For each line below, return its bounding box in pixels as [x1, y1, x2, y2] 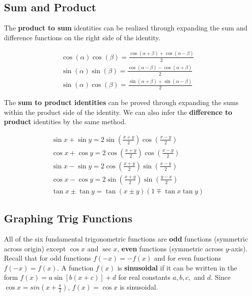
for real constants [118, 272, 170, 282]
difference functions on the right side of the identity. [4, 32, 161, 42]
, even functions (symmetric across [117, 243, 224, 253]
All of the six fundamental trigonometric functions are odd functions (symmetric [4, 234, 248, 244]
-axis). [228, 243, 248, 253]
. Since [210, 272, 231, 282]
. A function [57, 262, 94, 272]
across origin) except [4, 243, 66, 253]
